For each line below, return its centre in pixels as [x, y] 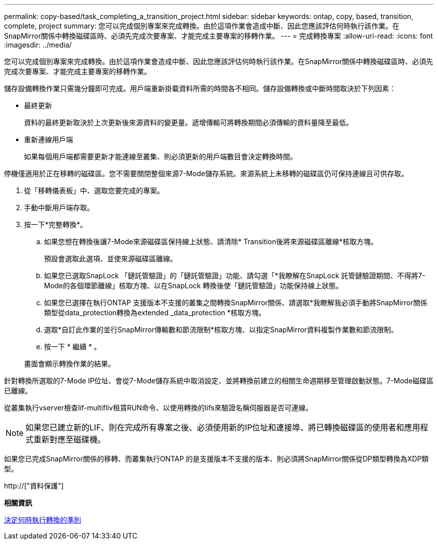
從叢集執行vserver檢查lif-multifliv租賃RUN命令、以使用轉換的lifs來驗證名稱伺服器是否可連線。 [158, 408]
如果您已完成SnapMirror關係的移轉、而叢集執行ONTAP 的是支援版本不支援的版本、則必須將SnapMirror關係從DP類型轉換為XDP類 [216, 459]
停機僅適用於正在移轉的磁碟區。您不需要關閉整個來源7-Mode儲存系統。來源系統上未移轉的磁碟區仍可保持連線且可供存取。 [206, 173]
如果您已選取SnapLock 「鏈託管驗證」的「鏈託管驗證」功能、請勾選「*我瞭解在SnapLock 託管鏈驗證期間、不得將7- [235, 276]
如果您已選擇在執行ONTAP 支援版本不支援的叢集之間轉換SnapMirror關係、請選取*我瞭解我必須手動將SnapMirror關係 [236, 303]
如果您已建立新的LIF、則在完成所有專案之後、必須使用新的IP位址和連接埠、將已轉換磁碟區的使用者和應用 [223, 427]
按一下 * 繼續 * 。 [72, 347]
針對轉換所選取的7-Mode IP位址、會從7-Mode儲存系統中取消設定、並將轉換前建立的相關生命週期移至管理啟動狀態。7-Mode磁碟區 [219, 381]
